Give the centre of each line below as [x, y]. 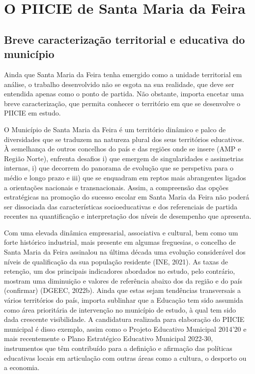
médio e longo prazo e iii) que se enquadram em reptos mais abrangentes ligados [125, 177]
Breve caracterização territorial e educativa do [125, 39]
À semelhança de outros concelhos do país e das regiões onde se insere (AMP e [123, 149]
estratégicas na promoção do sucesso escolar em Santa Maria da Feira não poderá [127, 197]
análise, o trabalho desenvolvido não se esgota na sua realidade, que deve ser [119, 84]
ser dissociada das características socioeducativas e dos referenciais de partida [121, 206]
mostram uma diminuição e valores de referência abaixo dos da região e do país [123, 280]
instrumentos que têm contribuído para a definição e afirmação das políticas [118, 348]
